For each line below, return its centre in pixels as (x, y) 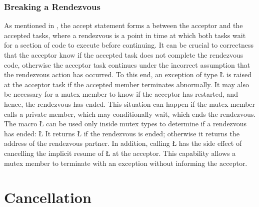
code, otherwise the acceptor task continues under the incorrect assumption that (127, 64)
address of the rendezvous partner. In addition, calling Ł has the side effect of (123, 143)
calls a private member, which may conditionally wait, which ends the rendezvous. (130, 114)
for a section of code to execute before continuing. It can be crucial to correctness (129, 45)
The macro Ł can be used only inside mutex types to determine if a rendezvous (125, 124)
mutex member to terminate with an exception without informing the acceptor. (126, 163)
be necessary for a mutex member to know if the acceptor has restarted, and (121, 94)
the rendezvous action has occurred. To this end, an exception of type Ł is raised (128, 74)
